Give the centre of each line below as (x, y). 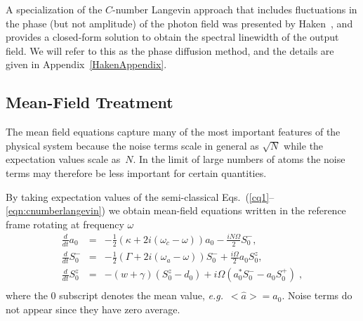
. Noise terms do (317, 295)
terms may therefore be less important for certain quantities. (136, 172)
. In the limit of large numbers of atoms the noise (239, 159)
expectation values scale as (63, 159)
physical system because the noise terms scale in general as (132, 145)
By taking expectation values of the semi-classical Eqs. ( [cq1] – (140, 196)
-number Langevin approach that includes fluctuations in (235, 9)
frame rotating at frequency (65, 224)
